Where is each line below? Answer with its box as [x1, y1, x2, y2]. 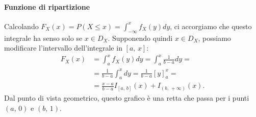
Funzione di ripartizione [4, 1, 90, 12]
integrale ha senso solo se [4, 32, 83, 43]
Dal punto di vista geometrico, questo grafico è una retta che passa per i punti [4, 92, 249, 103]
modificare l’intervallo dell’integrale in [4, 42, 122, 53]
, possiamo [198, 32, 231, 43]
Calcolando [4, 20, 39, 31]
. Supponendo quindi [108, 32, 173, 43]
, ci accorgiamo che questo [170, 20, 252, 31]
